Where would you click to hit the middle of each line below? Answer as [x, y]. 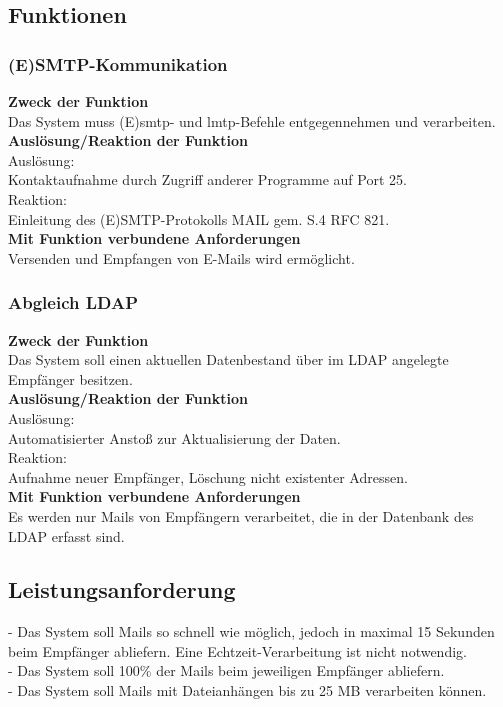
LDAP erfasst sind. [66, 535]
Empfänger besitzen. [70, 378]
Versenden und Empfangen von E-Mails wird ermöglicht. [181, 257]
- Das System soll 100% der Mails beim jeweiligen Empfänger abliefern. [226, 670]
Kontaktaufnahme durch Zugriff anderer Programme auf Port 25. [207, 179]
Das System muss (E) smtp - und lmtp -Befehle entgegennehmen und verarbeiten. [252, 120]
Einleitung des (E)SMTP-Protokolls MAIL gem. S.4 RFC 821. [199, 218]
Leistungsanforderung [122, 589]
